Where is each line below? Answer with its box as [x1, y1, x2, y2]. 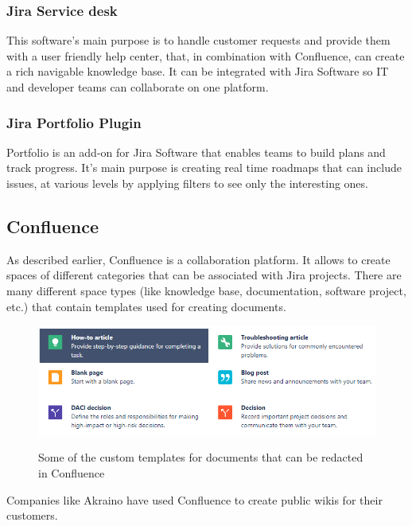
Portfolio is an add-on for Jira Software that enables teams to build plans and [6, 143, 386, 160]
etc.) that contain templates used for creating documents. [6, 298, 286, 314]
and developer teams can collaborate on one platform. [6, 79, 269, 95]
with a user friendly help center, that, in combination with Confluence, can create [6, 47, 405, 64]
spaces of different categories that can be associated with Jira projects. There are [6, 267, 402, 283]
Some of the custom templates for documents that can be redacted [38, 449, 363, 466]
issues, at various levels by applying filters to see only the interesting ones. [6, 175, 368, 191]
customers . [6, 507, 58, 524]
